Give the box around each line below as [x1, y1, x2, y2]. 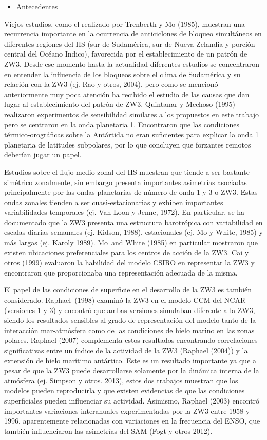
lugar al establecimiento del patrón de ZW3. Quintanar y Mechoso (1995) [4, 99, 235, 109]
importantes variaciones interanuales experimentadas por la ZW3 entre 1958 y [4, 405, 250, 416]
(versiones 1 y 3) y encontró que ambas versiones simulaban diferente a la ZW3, [4, 304, 255, 315]
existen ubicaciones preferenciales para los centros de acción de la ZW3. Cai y [4, 247, 249, 258]
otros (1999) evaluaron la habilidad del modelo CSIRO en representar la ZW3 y [4, 257, 255, 268]
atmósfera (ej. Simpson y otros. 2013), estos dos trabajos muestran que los [4, 375, 238, 386]
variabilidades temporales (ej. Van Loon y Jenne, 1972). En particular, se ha [4, 207, 245, 217]
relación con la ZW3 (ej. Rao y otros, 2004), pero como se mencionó [4, 79, 218, 89]
